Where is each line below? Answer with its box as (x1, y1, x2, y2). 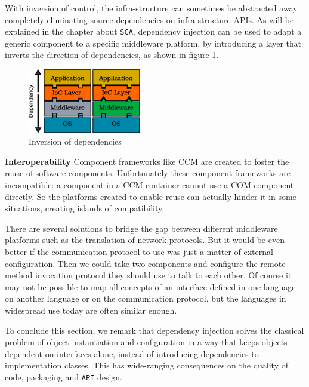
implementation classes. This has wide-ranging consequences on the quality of (5, 359, 288, 371)
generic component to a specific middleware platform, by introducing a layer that (5, 36, 302, 49)
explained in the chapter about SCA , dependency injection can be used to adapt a (5, 25, 302, 38)
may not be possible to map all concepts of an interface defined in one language (5, 280, 296, 293)
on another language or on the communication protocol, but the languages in (5, 292, 286, 305)
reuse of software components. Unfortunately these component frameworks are (5, 167, 291, 179)
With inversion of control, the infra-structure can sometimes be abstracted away (5, 2, 298, 14)
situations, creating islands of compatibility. (5, 202, 165, 214)
